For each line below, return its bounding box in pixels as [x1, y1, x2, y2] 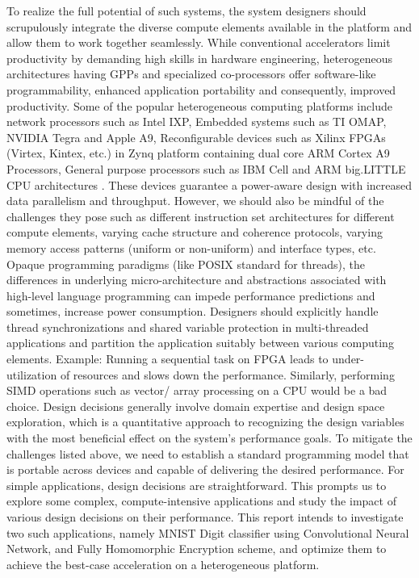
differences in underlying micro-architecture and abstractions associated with [6, 271, 387, 288]
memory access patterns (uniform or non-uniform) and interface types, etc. [6, 239, 376, 256]
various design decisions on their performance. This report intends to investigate [6, 509, 404, 525]
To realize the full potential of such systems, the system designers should [6, 2, 367, 19]
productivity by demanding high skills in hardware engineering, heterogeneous [6, 49, 393, 66]
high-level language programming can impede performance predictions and [6, 287, 375, 304]
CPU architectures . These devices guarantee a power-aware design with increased [6, 176, 413, 193]
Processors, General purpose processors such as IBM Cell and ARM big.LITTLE [6, 160, 406, 177]
